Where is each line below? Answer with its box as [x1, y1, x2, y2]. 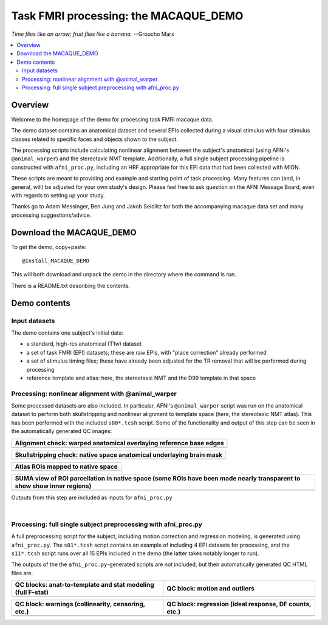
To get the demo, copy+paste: [11, 243, 87, 250]
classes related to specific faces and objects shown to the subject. [11, 135, 179, 143]
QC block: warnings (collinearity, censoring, [15, 600, 145, 609]
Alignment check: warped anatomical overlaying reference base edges [15, 439, 224, 447]
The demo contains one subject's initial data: [11, 329, 124, 336]
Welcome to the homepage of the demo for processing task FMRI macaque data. [11, 115, 214, 123]
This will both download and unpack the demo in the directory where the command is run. [11, 271, 236, 278]
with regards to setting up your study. [11, 191, 106, 199]
